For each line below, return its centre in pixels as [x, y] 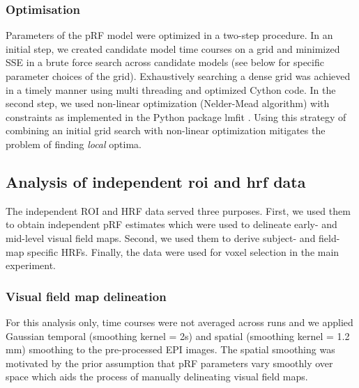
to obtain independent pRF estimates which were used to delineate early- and [171, 224]
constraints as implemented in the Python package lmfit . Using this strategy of [176, 116]
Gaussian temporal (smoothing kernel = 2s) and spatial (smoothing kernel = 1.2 [178, 336]
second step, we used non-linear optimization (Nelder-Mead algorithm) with [168, 103]
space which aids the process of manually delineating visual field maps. [157, 377]
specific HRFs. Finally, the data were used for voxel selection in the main [183, 251]
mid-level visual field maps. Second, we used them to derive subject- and [161, 237]
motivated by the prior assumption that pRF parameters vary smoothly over [169, 363]
